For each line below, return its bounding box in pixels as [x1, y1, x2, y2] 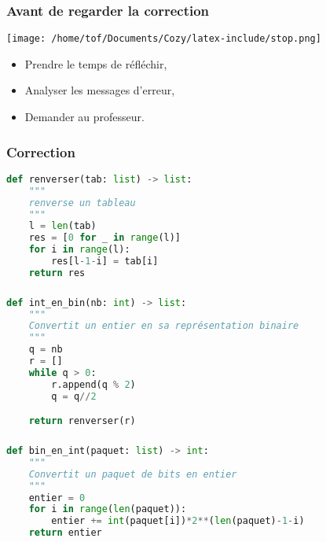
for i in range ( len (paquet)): [28, 503, 187, 515]
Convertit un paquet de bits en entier [28, 468, 237, 480]
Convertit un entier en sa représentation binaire [28, 320, 299, 332]
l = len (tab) [28, 220, 97, 232]
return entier [28, 527, 102, 539]
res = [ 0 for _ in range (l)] [28, 232, 181, 244]
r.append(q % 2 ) [51, 378, 136, 390]
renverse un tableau [28, 197, 136, 208]
